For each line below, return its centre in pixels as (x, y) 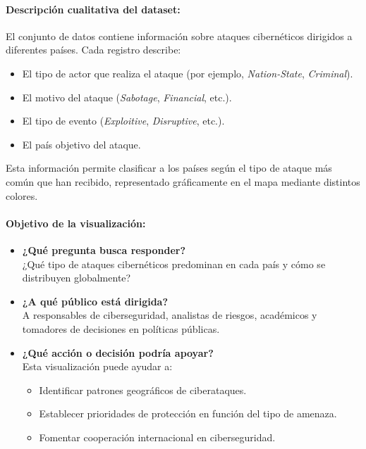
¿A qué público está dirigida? (95, 301)
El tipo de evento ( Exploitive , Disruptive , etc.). (123, 121)
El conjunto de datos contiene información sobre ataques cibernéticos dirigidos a (179, 36)
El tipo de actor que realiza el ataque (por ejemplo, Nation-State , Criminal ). (188, 73)
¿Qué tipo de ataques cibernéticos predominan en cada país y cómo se (174, 264)
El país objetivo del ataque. (81, 144)
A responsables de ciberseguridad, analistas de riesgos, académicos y (170, 315)
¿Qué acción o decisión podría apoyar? (118, 352)
